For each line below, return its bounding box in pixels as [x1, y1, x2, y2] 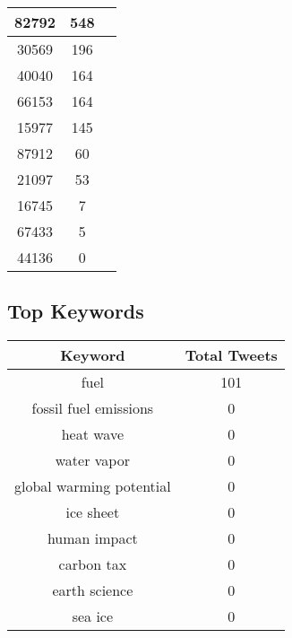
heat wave [61, 424, 125, 445]
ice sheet [65, 502, 120, 523]
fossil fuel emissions [31, 398, 154, 419]
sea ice [72, 606, 114, 627]
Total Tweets [185, 345, 278, 366]
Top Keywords [7, 297, 144, 325]
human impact [47, 528, 138, 549]
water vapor [55, 450, 130, 471]
